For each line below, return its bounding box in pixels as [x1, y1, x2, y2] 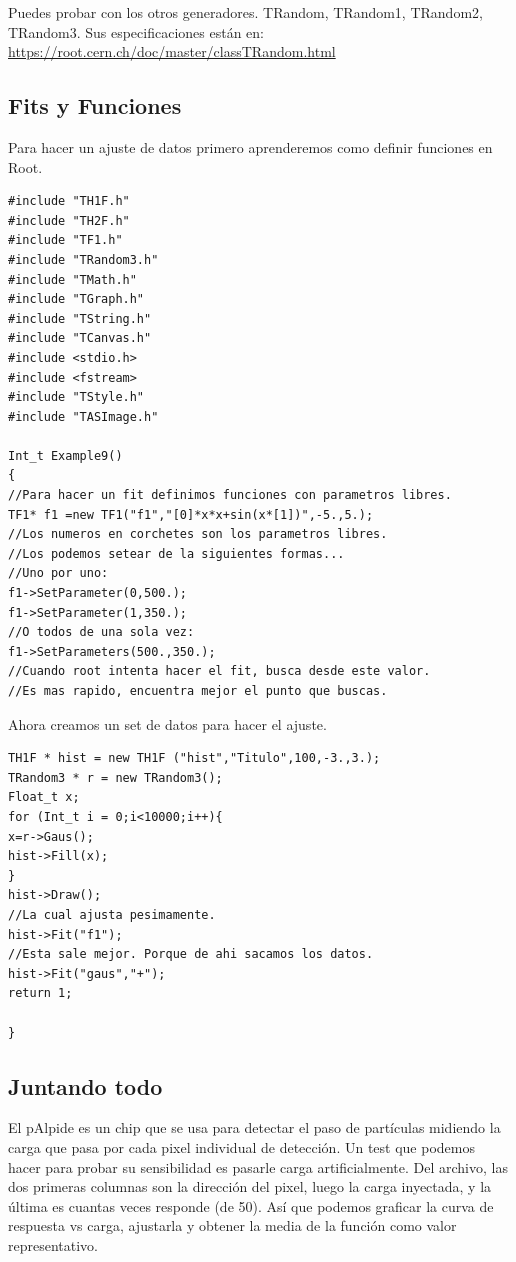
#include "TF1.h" [8, 233, 123, 248]
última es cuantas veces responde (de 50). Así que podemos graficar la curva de [8, 1195, 494, 1216]
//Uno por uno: [8, 566, 109, 581]
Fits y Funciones [8, 90, 182, 121]
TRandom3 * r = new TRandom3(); [8, 770, 223, 785]
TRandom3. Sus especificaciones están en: [8, 21, 264, 42]
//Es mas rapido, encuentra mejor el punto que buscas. [8, 684, 388, 699]
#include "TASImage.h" [8, 409, 159, 424]
